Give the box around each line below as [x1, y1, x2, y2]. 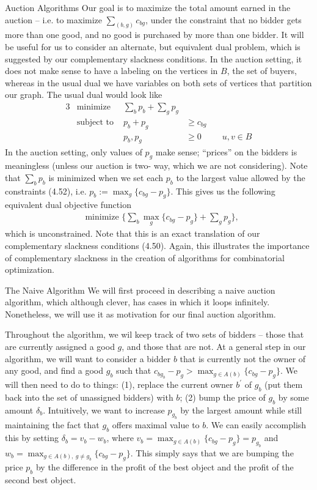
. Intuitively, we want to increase [43, 403, 165, 416]
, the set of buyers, [227, 64, 297, 77]
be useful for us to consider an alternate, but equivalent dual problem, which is [5, 40, 301, 53]
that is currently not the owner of [180, 352, 306, 365]
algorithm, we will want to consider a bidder [5, 352, 171, 365]
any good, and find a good [5, 364, 104, 377]
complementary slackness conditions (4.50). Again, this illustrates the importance [5, 239, 310, 251]
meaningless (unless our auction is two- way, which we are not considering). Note [5, 159, 308, 172]
